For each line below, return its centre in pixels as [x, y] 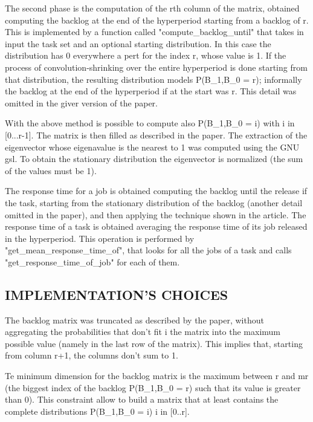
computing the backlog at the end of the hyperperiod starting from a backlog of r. [157, 20]
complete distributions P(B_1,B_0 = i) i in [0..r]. [97, 411]
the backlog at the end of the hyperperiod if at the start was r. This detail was [151, 91]
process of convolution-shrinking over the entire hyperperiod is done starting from [156, 67]
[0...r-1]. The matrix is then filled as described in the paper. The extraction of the [156, 135]
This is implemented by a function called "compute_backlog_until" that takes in [154, 32]
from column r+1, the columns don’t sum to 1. [92, 355]
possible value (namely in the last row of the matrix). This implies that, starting [154, 343]
